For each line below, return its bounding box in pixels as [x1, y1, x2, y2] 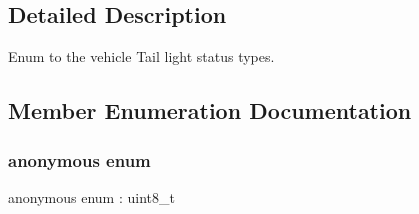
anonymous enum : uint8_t [8, 186, 175, 207]
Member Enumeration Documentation [8, 95, 412, 126]
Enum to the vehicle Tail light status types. [8, 46, 275, 67]
